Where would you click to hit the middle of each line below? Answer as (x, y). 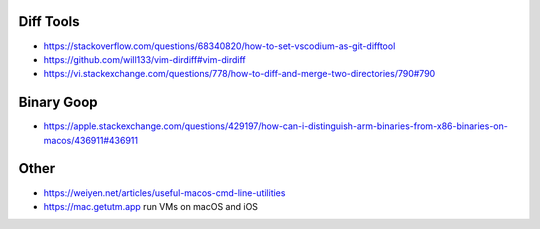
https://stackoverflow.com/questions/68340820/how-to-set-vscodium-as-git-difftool (219, 46)
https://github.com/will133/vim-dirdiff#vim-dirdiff (144, 59)
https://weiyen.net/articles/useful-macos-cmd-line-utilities (164, 192)
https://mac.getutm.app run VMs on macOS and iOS (151, 206)
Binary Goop (58, 102)
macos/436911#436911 (91, 140)
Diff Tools (49, 21)
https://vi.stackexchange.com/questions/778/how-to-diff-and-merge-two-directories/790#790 (239, 74)
